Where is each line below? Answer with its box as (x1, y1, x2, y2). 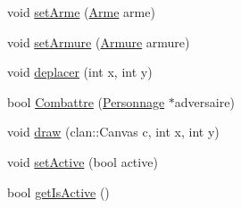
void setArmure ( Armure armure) (7, 32, 190, 51)
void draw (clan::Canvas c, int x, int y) (7, 122, 220, 141)
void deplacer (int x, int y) (7, 62, 153, 81)
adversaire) (174, 92, 235, 111)
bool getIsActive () (7, 182, 110, 201)
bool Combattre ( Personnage (7, 92, 165, 111)
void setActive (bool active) (7, 152, 158, 171)
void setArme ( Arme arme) (7, 3, 155, 21)
